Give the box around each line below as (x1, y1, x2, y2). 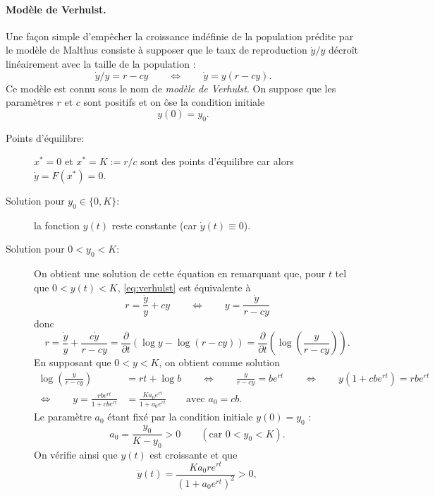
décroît (328, 42, 359, 57)
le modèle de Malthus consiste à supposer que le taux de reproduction (6, 42, 307, 57)
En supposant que (34, 355, 111, 369)
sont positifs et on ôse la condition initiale (83, 95, 265, 109)
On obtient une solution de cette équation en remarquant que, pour (34, 265, 326, 280)
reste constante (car (111, 217, 197, 232)
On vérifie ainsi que (34, 447, 118, 461)
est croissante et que (149, 447, 238, 461)
